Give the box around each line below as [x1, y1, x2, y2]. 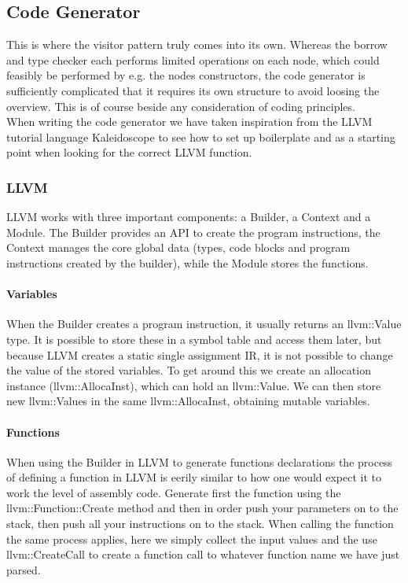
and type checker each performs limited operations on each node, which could [6, 51, 380, 68]
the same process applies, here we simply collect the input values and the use [6, 530, 377, 547]
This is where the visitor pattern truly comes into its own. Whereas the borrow [6, 36, 388, 53]
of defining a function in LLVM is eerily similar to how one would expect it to [6, 469, 382, 485]
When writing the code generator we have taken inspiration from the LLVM [6, 113, 373, 130]
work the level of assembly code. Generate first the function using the [6, 484, 341, 500]
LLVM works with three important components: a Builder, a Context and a [6, 208, 371, 225]
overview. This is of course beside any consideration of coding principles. [6, 98, 355, 114]
